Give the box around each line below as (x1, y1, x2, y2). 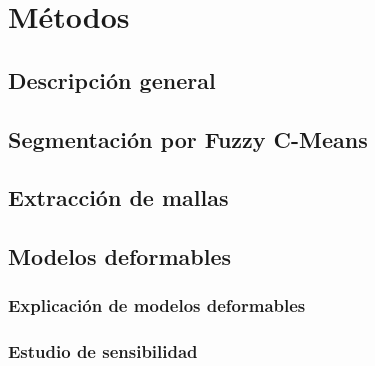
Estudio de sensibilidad (8, 339, 198, 364)
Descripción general (8, 64, 216, 95)
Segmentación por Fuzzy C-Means (8, 123, 368, 154)
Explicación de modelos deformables (8, 293, 306, 318)
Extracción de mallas (8, 182, 229, 213)
